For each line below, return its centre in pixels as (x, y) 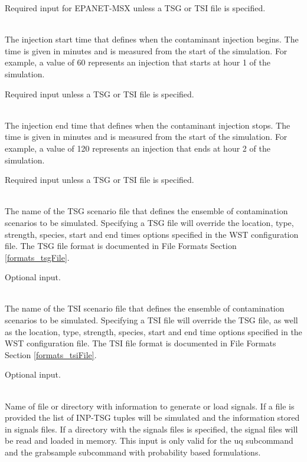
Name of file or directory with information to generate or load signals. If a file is (150, 406)
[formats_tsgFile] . (37, 257)
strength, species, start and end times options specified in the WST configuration (152, 234)
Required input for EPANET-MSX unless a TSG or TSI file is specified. (135, 8)
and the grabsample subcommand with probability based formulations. (133, 452)
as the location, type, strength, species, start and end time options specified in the (153, 331)
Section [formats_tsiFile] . (51, 354)
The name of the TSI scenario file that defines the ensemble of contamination (145, 308)
